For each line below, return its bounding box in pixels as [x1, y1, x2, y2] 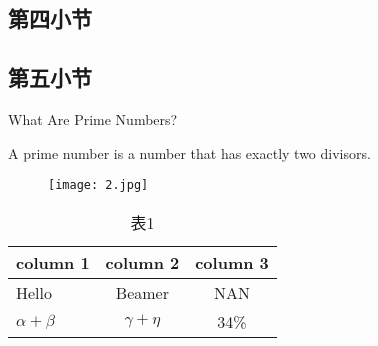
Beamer [115, 280, 169, 304]
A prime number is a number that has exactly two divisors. [8, 142, 371, 163]
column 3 [195, 250, 269, 274]
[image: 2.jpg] [48, 178, 149, 193]
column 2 [105, 250, 180, 274]
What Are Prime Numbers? [8, 108, 178, 129]
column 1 [16, 250, 90, 274]
